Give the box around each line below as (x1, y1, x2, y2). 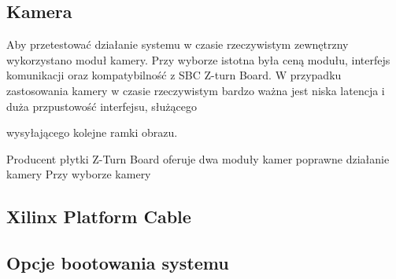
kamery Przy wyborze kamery (6, 166, 151, 182)
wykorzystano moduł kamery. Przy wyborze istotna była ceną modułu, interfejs (6, 51, 390, 68)
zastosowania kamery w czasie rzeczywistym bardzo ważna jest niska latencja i (6, 82, 385, 98)
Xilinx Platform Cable (6, 204, 191, 229)
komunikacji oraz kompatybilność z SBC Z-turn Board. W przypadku (6, 67, 342, 83)
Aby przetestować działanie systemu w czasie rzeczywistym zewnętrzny (6, 36, 349, 53)
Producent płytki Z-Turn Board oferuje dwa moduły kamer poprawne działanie (6, 150, 390, 167)
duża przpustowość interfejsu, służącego (6, 97, 197, 114)
